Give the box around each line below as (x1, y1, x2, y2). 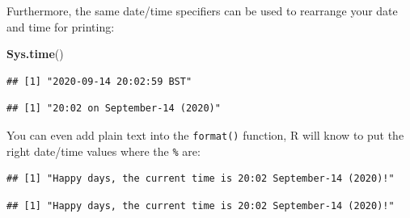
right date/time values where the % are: (6, 142, 201, 159)
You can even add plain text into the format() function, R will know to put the (6, 126, 404, 143)
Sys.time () (6, 45, 64, 62)
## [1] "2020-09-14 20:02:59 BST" (6, 75, 192, 87)
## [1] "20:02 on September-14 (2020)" (6, 103, 221, 115)
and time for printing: (6, 18, 115, 35)
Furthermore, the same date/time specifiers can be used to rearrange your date (6, 2, 398, 19)
